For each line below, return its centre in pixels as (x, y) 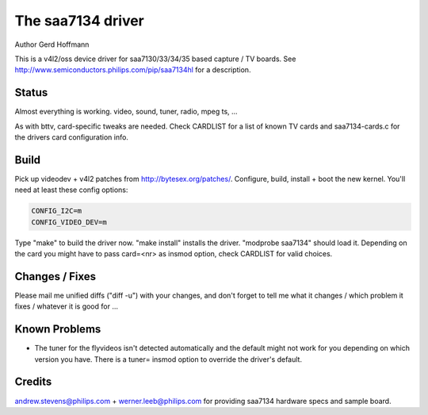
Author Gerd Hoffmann (52, 44)
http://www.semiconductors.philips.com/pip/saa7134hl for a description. (133, 70)
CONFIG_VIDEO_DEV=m (69, 222)
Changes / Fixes (55, 277)
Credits (33, 382)
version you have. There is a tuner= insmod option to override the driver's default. (168, 359)
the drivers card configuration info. (71, 137)
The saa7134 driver (79, 21)
